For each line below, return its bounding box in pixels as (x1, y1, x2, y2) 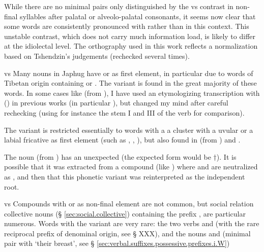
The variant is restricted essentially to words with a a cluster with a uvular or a (4, 124, 253, 135)
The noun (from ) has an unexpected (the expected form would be (4, 151, 211, 162)
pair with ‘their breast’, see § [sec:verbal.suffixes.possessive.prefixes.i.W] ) (4, 238, 230, 248)
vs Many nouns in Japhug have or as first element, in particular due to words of (4, 67, 253, 78)
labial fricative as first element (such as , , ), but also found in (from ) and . (4, 134, 241, 145)
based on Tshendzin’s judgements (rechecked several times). (4, 50, 190, 61)
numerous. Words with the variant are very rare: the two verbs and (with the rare (4, 218, 259, 229)
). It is (216, 151, 237, 162)
